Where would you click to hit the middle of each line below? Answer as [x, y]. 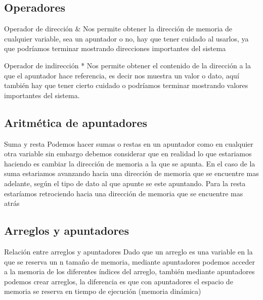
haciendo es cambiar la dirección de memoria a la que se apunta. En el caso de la [130, 163]
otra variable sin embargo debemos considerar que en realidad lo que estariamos [128, 154]
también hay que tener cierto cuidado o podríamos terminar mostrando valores [126, 85]
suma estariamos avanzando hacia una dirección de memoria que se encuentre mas [131, 173]
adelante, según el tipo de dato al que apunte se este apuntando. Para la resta [125, 183]
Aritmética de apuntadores [76, 122]
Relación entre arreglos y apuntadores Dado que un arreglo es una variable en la [128, 251]
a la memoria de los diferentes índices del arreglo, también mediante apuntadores [129, 271]
